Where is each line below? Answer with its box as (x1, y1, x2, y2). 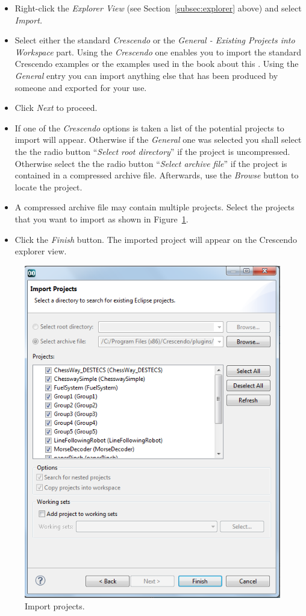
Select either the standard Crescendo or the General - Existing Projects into (14, 34, 295, 46)
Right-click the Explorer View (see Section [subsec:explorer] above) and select (14, 2, 302, 14)
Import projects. (25, 600, 85, 612)
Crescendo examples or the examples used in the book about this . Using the (14, 57, 299, 70)
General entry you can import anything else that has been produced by (14, 69, 278, 81)
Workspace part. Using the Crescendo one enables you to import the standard (14, 45, 302, 58)
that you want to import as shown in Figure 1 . (14, 212, 189, 225)
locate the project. (14, 180, 83, 193)
